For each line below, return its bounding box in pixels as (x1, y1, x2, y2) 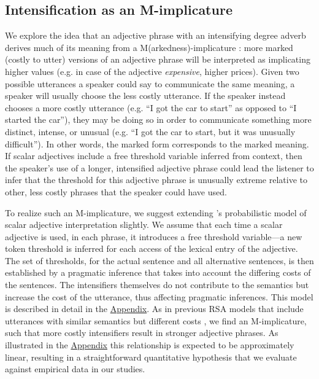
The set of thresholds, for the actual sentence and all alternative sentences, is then (5, 254, 314, 267)
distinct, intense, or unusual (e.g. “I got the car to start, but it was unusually (5, 125, 296, 138)
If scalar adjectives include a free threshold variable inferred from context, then (5, 149, 302, 162)
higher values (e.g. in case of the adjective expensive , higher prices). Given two (5, 64, 299, 77)
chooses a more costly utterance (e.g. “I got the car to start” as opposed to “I (5, 101, 297, 114)
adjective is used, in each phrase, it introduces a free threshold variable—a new (5, 230, 302, 243)
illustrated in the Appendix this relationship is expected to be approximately (5, 338, 294, 351)
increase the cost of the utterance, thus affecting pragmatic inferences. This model (5, 290, 313, 303)
